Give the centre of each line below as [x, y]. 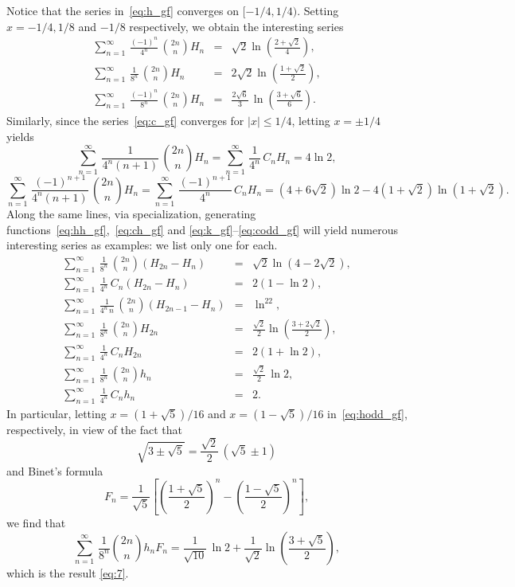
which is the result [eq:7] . [68, 573]
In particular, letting [57, 413]
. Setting [318, 10]
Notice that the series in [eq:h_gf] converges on [123, 10]
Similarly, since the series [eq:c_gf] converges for [125, 121]
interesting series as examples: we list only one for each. [142, 245]
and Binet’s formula [55, 470]
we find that [36, 523]
